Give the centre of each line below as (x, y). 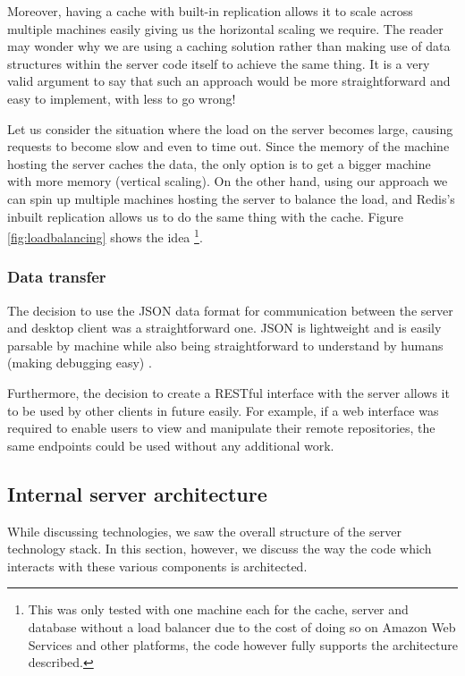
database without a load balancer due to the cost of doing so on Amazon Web (242, 626)
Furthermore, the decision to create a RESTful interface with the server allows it (228, 392)
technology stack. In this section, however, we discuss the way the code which (220, 549)
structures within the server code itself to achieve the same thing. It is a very (219, 63)
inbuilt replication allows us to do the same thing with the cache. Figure (206, 216)
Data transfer (57, 277)
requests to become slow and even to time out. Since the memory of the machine (228, 146)
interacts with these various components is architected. (157, 566)
